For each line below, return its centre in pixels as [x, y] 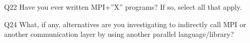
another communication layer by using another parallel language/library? [119, 34]
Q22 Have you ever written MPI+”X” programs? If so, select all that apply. [123, 7]
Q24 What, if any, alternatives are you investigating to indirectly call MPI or [125, 24]
